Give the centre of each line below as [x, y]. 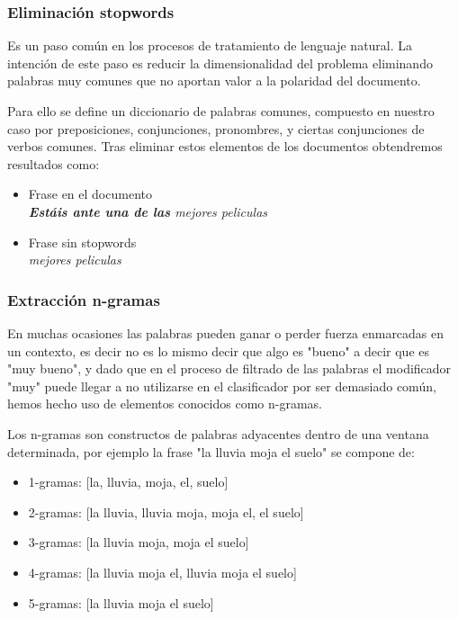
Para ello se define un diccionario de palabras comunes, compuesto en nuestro [221, 111]
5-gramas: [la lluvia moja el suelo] [121, 602]
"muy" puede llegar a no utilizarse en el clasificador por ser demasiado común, [222, 386]
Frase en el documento [90, 194]
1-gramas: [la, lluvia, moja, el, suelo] [128, 482]
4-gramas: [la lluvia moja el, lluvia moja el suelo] [162, 572]
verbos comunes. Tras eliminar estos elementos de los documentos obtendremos [225, 146]
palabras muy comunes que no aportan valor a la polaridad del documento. [214, 81]
